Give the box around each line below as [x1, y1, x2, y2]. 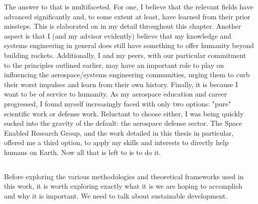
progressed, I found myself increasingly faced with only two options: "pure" [4, 98, 231, 108]
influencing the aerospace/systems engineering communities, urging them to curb [4, 69, 250, 80]
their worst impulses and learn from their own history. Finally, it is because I [4, 79, 238, 89]
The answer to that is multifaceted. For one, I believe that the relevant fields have [4, 1, 254, 11]
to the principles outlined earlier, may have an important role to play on [4, 59, 224, 70]
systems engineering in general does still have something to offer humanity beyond [4, 40, 254, 51]
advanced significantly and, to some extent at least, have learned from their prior [4, 11, 251, 21]
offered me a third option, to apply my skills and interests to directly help [4, 137, 229, 148]
